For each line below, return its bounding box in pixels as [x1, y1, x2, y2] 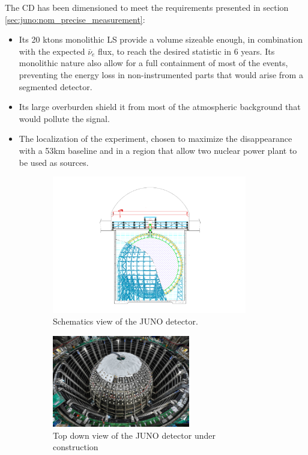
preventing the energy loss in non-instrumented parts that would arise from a [19, 68, 303, 81]
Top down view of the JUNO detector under [53, 429, 216, 441]
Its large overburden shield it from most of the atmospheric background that [19, 100, 301, 113]
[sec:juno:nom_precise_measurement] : [5, 13, 145, 25]
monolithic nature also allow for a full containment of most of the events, [19, 56, 288, 69]
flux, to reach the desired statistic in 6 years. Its [98, 44, 275, 57]
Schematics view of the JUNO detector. [53, 315, 198, 328]
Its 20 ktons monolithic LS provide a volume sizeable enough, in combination [19, 33, 303, 46]
